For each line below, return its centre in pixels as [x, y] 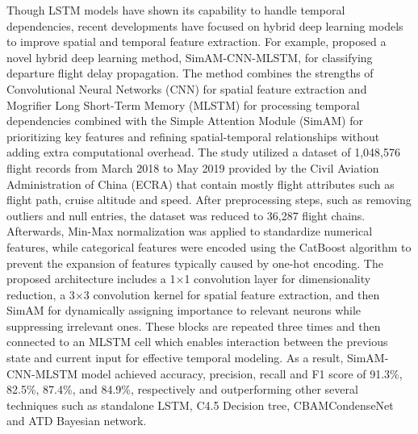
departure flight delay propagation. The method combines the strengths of [190, 73]
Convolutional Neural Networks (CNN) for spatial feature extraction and [187, 88]
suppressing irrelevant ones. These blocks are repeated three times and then [194, 325]
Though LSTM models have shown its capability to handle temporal [176, 10]
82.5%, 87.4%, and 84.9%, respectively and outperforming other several [182, 389]
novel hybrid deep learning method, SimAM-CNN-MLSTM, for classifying [190, 57]
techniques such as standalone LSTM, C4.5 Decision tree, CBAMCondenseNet [200, 405]
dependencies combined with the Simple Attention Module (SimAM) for [185, 121]
